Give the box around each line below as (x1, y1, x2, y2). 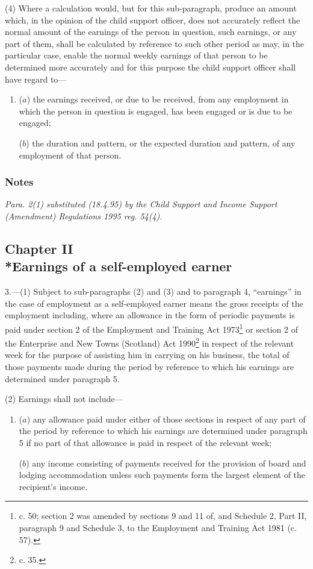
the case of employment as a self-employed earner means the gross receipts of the (5, 297, 303, 309)
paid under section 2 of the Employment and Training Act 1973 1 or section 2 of (5, 321, 298, 335)
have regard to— (5, 72, 67, 85)
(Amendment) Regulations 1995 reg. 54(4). (5, 209, 163, 222)
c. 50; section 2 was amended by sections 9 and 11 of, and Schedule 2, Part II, (19, 509, 307, 522)
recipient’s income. (19, 480, 88, 492)
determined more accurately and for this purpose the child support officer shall (5, 60, 296, 73)
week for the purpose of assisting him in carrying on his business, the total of (5, 348, 290, 361)
